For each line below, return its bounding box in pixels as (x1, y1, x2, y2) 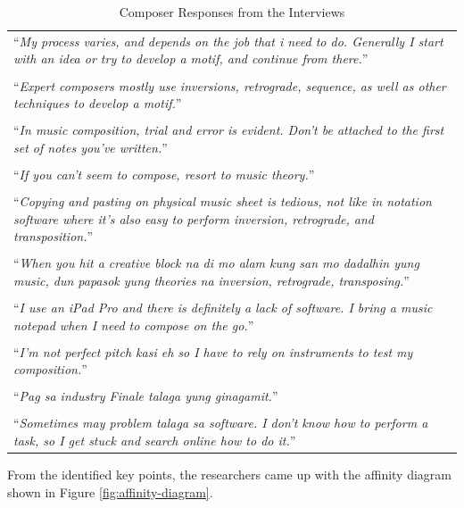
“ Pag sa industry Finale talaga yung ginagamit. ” (13, 387, 278, 405)
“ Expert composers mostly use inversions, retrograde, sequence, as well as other (13, 76, 446, 95)
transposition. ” (13, 227, 94, 246)
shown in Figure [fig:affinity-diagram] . (7, 482, 213, 501)
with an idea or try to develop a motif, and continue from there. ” (13, 49, 369, 68)
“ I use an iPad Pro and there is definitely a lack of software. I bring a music (13, 297, 433, 316)
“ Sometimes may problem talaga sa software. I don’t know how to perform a (13, 413, 428, 432)
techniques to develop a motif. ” (13, 94, 182, 112)
